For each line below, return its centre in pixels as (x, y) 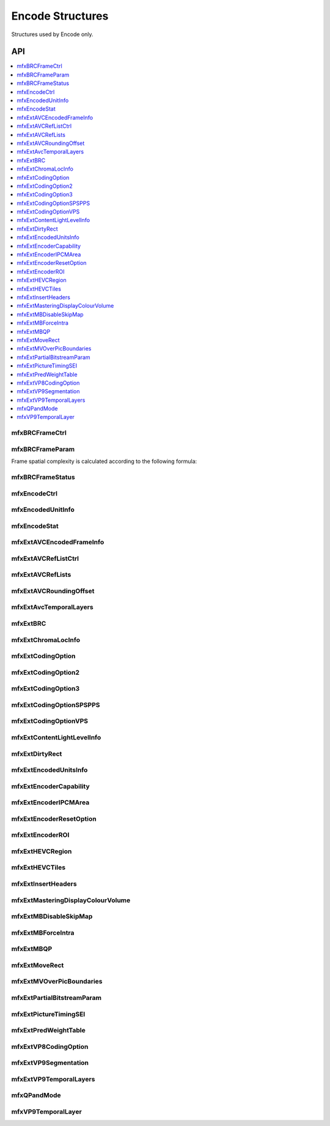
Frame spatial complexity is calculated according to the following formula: (104, 461)
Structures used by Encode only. (53, 34)
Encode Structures (60, 16)
